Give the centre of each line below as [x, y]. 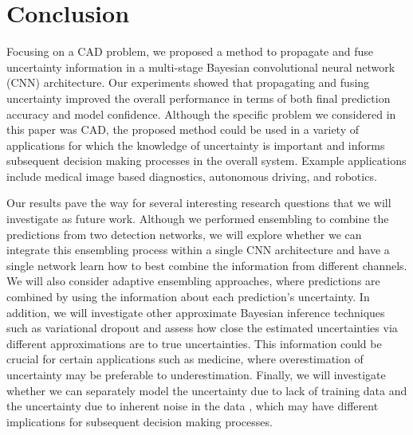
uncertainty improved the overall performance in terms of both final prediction [199, 98]
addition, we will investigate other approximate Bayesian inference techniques [196, 312]
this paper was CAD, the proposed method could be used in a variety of [183, 129]
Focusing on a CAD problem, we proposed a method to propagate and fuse [190, 51]
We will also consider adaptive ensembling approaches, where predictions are [193, 281]
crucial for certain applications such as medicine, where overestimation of [185, 359]
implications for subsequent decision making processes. [140, 421]
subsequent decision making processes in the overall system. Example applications [206, 161]
